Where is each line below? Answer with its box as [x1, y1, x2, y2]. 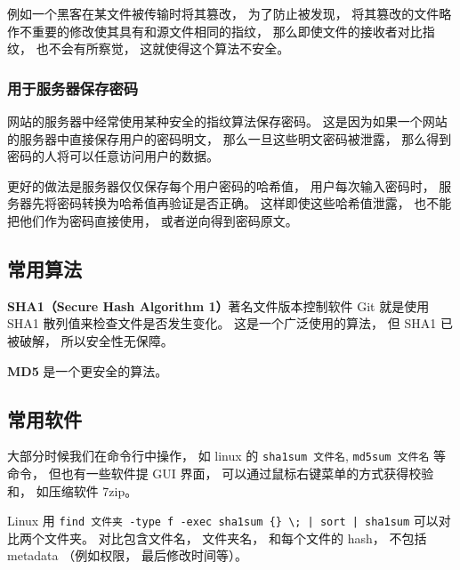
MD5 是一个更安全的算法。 [7, 361, 168, 380]
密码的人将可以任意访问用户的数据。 [7, 147, 219, 165]
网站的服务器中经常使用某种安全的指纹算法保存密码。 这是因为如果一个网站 [7, 112, 448, 130]
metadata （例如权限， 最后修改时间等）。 [7, 546, 247, 565]
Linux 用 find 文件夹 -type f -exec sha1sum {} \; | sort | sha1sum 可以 [7, 511, 439, 530]
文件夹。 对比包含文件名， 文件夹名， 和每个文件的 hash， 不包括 [44, 528, 427, 547]
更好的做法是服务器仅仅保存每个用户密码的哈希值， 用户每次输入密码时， [7, 176, 435, 195]
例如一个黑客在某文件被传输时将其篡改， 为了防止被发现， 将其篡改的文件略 [7, 4, 452, 22]
